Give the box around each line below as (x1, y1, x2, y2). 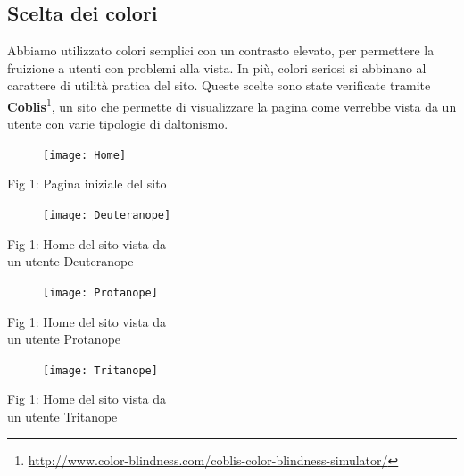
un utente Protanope (7, 330, 121, 348)
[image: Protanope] (43, 286, 158, 299)
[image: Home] (43, 148, 127, 162)
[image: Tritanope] (43, 363, 158, 377)
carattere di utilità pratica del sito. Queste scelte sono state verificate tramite (7, 76, 431, 95)
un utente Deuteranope (7, 252, 134, 271)
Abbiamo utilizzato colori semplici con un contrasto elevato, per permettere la (7, 41, 435, 60)
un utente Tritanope (7, 407, 118, 426)
